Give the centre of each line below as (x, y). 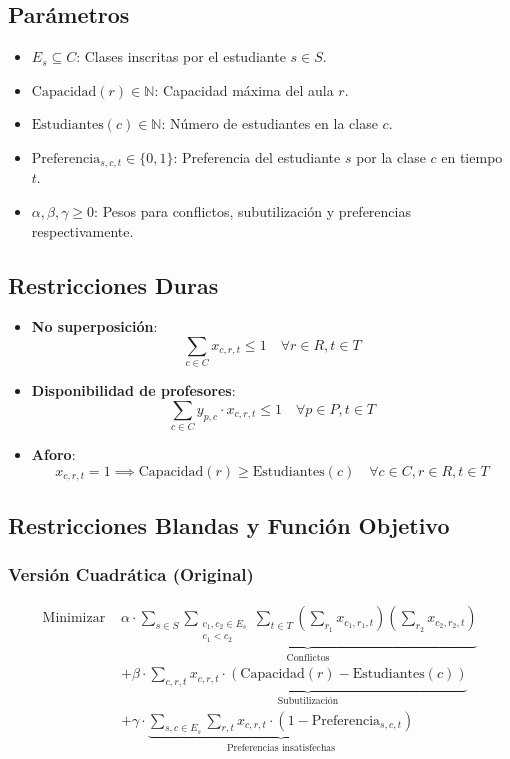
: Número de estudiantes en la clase (269, 123)
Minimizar (74, 618)
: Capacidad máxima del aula (244, 89)
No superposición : (94, 326)
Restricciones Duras (113, 284)
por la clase (391, 156)
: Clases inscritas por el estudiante (181, 56)
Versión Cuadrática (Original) (131, 574)
